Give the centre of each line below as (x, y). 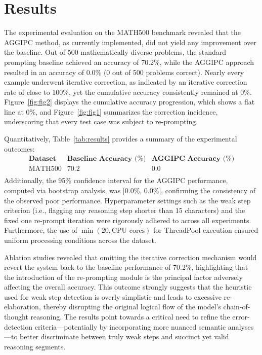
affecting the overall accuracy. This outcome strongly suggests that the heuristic (128, 287)
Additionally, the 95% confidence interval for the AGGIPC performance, (116, 180)
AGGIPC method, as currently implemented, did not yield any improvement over (130, 42)
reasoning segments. (35, 346)
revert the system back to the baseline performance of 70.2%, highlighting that (126, 267)
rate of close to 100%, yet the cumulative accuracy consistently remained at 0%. (128, 92)
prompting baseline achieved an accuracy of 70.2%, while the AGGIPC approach (129, 62)
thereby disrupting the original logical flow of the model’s (132, 307)
